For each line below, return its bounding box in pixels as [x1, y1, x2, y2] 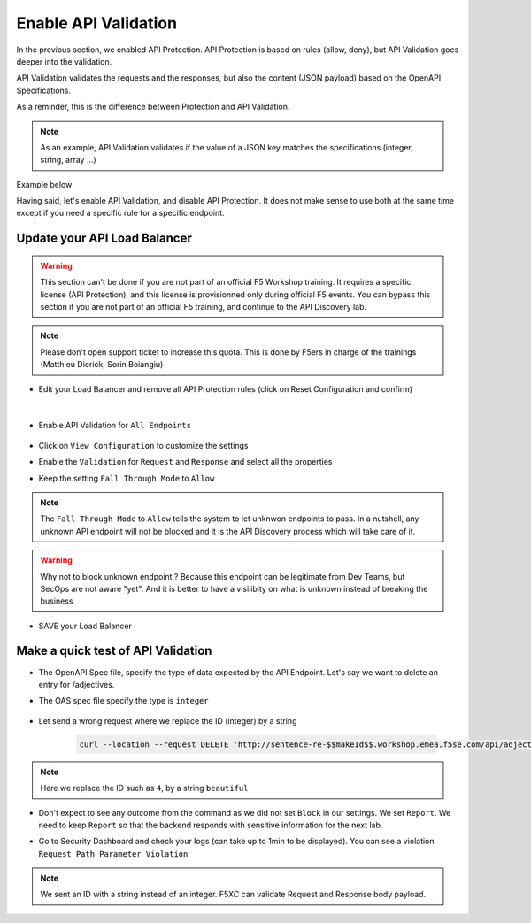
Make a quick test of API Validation [16, 643, 212, 658]
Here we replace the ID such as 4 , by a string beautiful [40, 783, 249, 794]
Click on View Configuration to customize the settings [38, 440, 249, 450]
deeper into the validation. [16, 56, 112, 66]
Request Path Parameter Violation [38, 849, 189, 858]
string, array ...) [40, 155, 96, 165]
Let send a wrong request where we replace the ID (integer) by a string [38, 715, 297, 726]
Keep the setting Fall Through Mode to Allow [38, 473, 215, 483]
